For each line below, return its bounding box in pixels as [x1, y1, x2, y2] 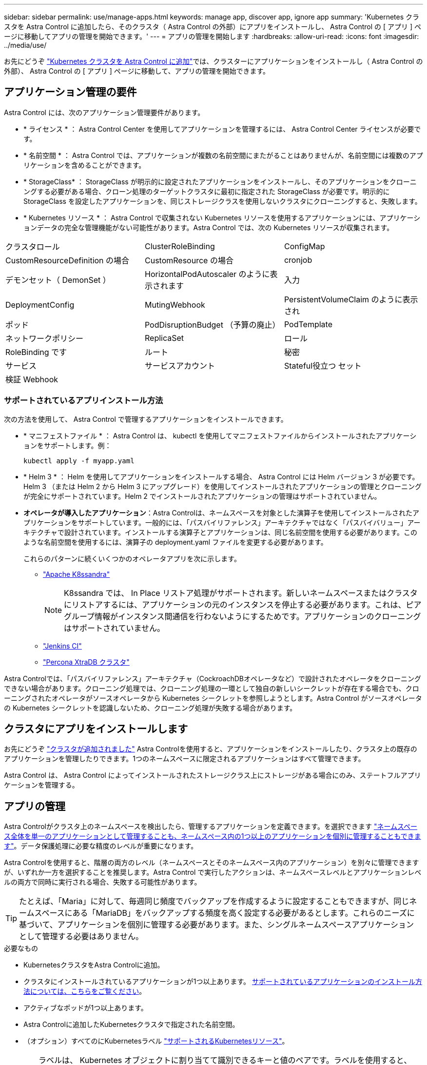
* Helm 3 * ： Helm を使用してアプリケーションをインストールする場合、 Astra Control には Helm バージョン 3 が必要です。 [23, 472, 419, 481]
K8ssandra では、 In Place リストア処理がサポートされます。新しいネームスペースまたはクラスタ [64, 588, 418, 598]
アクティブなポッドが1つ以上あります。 [23, 1004, 148, 1012]
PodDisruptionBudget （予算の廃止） [144, 319, 280, 330]
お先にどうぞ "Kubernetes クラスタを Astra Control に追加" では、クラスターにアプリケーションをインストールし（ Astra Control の [4, 57, 423, 65]
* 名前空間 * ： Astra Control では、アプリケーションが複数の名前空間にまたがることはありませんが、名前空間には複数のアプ [23, 151, 423, 159]
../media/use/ [4, 41, 47, 49]
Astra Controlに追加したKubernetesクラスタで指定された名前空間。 [23, 1020, 239, 1029]
